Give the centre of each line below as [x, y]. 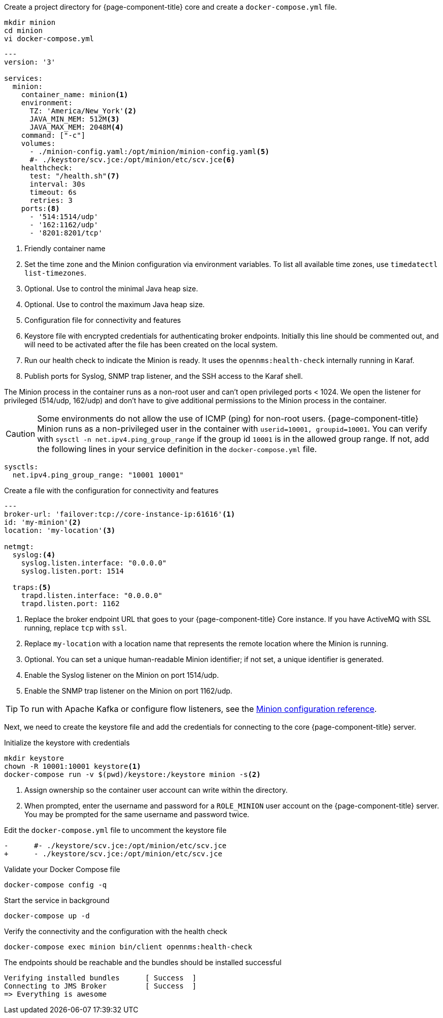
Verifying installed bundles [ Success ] [100, 978]
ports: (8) [40, 208]
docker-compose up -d [47, 916]
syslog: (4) [34, 555]
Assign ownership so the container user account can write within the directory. [156, 790]
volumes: [38, 143]
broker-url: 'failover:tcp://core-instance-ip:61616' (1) [120, 514]
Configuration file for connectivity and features [103, 320]
